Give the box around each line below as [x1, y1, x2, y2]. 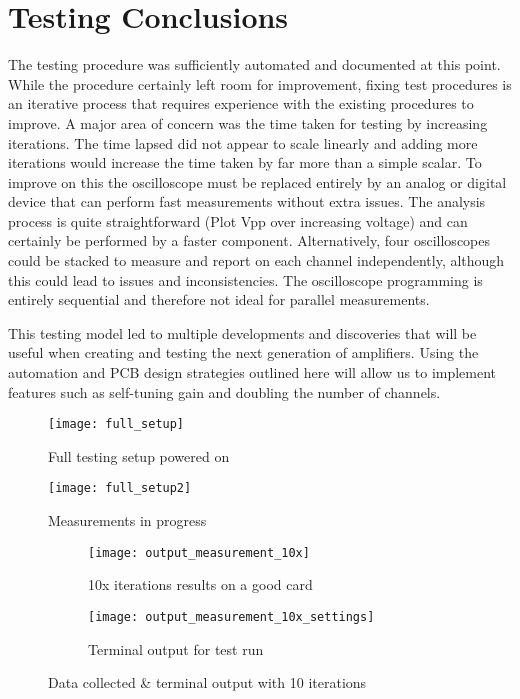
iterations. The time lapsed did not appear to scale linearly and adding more [8, 132, 478, 153]
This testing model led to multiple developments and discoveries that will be [8, 322, 477, 343]
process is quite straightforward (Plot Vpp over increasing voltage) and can [8, 210, 468, 231]
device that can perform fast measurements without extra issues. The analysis [8, 191, 486, 212]
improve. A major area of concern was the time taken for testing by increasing [8, 112, 488, 133]
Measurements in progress [48, 510, 207, 531]
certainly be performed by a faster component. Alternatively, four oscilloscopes [8, 230, 491, 251]
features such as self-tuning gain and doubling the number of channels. [8, 381, 441, 402]
